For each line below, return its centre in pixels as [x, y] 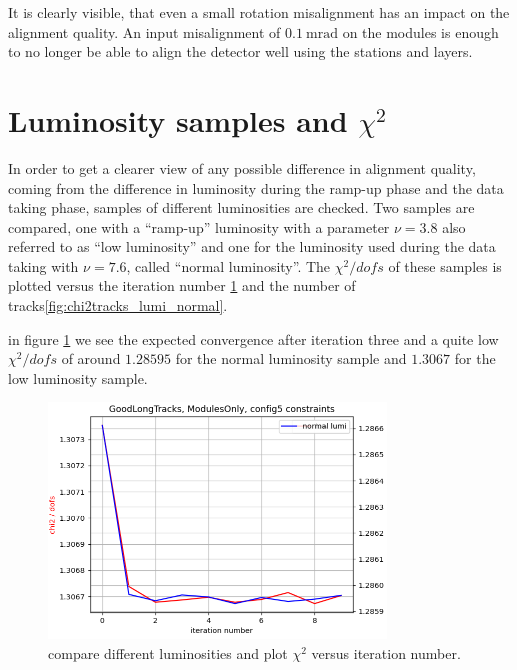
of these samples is [445, 265]
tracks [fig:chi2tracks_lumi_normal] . [118, 305]
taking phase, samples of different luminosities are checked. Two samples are [241, 207]
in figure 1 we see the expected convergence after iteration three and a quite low [253, 338]
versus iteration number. [386, 652]
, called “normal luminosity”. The [228, 265]
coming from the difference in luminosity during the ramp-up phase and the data [256, 187]
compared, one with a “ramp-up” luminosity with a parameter [199, 226]
